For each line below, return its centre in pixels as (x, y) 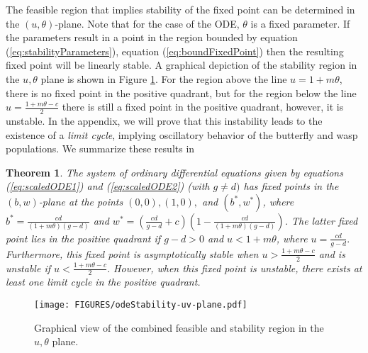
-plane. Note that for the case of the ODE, (147, 23)
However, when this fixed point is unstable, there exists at (238, 268)
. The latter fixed (321, 220)
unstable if (28, 268)
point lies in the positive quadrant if (83, 238)
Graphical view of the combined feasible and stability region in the (179, 327)
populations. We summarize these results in (100, 149)
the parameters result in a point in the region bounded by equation (152, 37)
